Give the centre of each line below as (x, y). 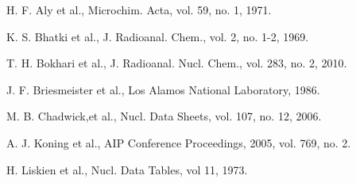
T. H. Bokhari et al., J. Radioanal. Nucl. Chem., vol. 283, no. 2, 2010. (177, 63)
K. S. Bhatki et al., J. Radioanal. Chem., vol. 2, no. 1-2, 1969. (158, 36)
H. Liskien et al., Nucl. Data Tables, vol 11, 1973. (127, 169)
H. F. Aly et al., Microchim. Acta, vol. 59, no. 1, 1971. (139, 10)
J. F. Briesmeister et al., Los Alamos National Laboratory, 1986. (163, 89)
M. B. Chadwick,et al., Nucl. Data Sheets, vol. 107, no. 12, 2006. (164, 116)
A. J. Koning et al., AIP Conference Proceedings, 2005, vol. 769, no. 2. (179, 142)
